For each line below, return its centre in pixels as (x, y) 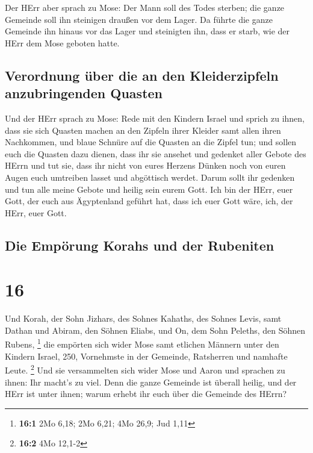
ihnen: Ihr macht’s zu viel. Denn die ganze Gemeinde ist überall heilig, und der (151, 382)
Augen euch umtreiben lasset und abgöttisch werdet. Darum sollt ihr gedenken (150, 177)
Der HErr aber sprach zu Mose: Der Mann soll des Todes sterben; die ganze (145, 7)
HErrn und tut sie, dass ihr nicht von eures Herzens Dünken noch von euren (145, 165)
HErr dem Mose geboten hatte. (62, 42)
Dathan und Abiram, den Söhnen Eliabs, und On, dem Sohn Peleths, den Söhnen (155, 330)
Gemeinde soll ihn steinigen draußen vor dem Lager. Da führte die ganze (139, 19)
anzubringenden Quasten (84, 93)
